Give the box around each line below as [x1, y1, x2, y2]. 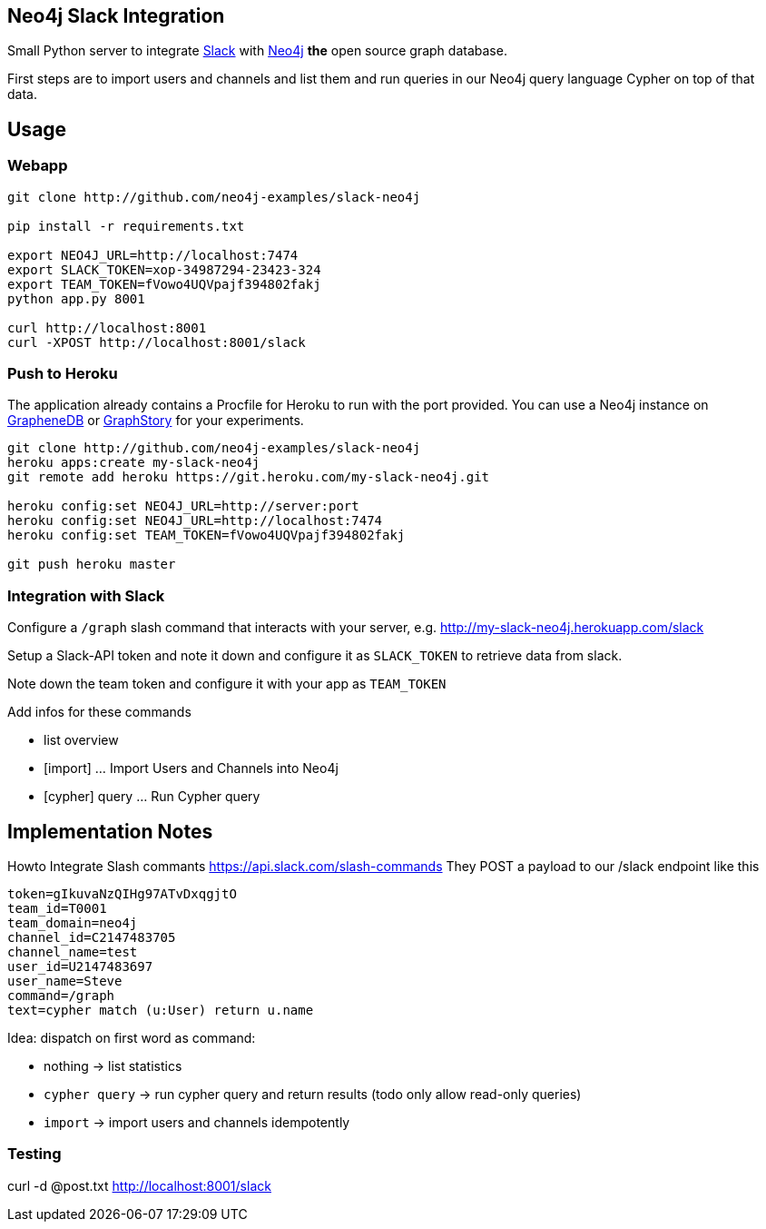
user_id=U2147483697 [7, 958, 153, 974]
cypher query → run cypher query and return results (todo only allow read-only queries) [44, 1085, 582, 1102]
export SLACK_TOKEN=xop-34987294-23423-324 [7, 262, 321, 277]
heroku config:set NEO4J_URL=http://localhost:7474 [7, 513, 383, 529]
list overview [44, 732, 119, 748]
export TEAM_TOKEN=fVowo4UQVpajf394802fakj [7, 276, 321, 292]
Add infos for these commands [7, 704, 191, 720]
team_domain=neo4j [7, 915, 138, 930]
